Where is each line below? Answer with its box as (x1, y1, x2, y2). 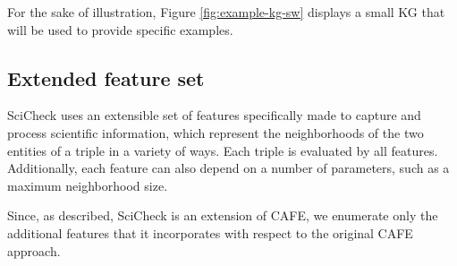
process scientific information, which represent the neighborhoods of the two (7, 123, 424, 142)
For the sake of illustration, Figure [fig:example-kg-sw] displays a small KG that (7, 3, 445, 21)
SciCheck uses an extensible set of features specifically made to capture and (7, 106, 421, 124)
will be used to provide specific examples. (7, 20, 233, 39)
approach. (7, 241, 61, 260)
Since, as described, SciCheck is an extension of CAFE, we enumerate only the (7, 206, 438, 225)
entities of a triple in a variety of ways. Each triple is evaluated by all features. (7, 141, 438, 159)
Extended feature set (7, 64, 205, 91)
